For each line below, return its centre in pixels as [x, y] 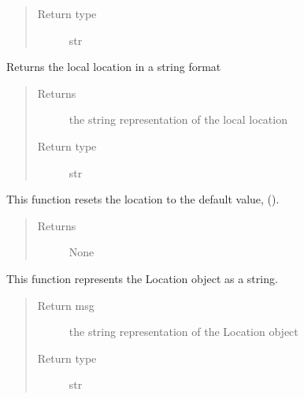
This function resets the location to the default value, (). [143, 199]
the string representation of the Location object [184, 332]
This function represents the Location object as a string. [142, 278]
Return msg [66, 305]
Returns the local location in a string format [114, 67]
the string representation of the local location [178, 119]
